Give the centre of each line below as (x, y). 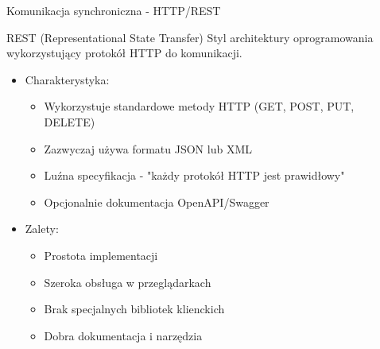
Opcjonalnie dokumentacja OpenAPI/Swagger (157, 202)
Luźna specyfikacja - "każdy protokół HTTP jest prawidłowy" (194, 175)
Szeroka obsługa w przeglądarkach (128, 282)
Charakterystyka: (67, 79)
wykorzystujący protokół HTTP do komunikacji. (124, 53)
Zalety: (42, 229)
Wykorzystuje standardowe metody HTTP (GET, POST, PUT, (199, 106)
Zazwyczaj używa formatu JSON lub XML (148, 148)
